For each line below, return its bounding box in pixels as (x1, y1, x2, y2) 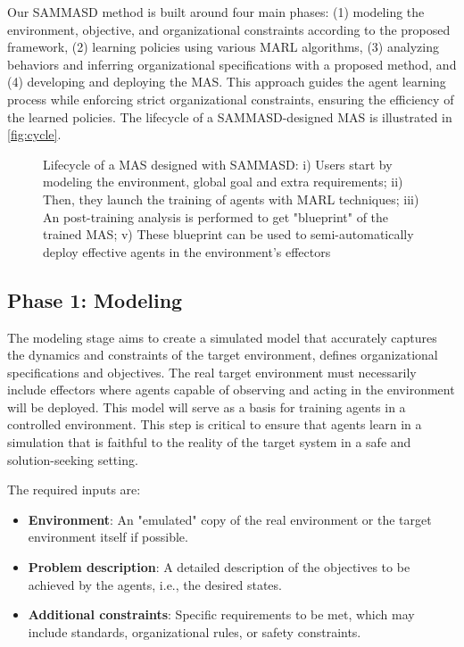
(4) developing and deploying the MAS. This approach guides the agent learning (7, 72, 446, 91)
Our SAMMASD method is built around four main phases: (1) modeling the (7, 3, 425, 21)
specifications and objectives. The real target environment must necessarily (7, 362, 417, 381)
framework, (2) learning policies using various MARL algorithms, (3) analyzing (7, 37, 439, 56)
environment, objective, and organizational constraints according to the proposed (7, 20, 451, 38)
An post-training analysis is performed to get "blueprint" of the (43, 207, 389, 226)
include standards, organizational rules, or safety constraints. (28, 622, 361, 641)
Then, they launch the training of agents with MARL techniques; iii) (43, 189, 419, 208)
